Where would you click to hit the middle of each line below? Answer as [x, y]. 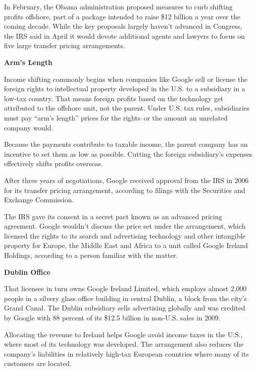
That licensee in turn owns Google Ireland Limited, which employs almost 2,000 [125, 288]
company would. [29, 127]
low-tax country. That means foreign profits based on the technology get [114, 98]
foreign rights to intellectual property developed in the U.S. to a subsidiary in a [125, 89]
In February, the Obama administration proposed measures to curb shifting [118, 6]
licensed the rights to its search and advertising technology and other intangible [125, 235]
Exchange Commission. [39, 200]
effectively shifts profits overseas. [53, 163]
